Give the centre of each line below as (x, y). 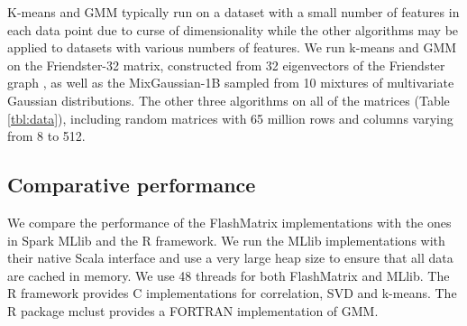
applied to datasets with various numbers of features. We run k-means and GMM (232, 47)
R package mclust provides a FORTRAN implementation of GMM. (193, 310)
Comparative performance (132, 185)
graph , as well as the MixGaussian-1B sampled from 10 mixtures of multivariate (231, 83)
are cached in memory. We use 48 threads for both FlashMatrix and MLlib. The (229, 275)
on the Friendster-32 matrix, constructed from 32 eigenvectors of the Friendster (226, 65)
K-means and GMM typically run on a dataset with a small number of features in (233, 12)
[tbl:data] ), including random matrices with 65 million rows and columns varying (230, 118)
